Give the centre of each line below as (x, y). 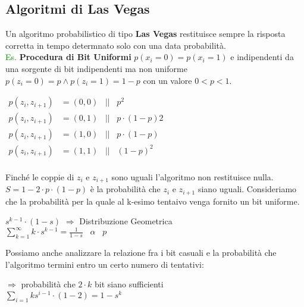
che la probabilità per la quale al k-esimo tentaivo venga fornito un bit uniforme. (153, 201)
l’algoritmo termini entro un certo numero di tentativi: (105, 264)
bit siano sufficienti (129, 284)
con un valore (167, 80)
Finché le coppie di (40, 176)
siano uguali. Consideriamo (247, 189)
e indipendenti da (262, 57)
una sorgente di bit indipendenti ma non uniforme (96, 68)
